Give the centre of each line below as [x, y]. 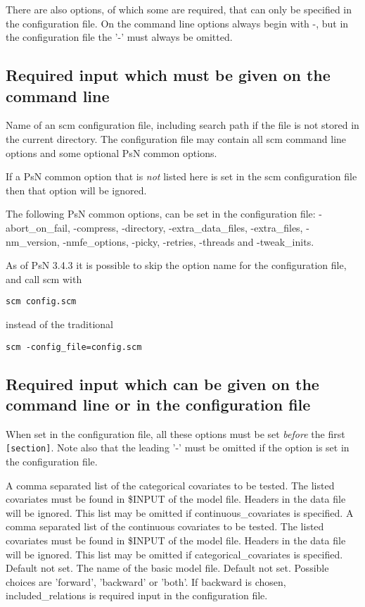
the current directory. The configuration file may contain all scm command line [176, 138]
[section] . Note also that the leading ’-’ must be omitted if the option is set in [178, 448]
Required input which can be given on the [162, 383]
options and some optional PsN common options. [111, 152]
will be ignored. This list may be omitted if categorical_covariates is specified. [174, 554]
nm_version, [33, 241]
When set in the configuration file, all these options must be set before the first [175, 433]
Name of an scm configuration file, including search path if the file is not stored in [182, 125]
